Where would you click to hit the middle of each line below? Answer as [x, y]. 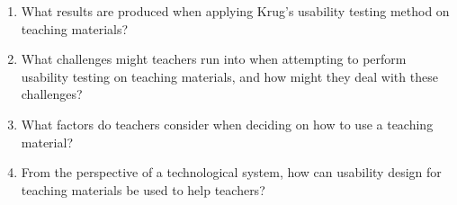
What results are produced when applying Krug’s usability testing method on [235, 11]
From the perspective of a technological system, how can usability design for [231, 172]
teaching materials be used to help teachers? [143, 189]
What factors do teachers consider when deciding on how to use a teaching [227, 124]
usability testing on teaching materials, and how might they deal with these [229, 76]
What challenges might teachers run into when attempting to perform [214, 59]
